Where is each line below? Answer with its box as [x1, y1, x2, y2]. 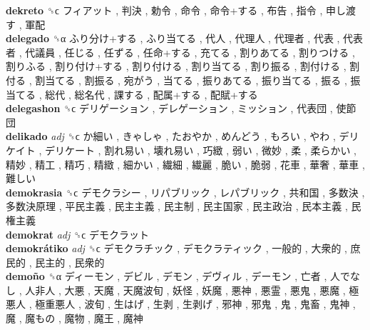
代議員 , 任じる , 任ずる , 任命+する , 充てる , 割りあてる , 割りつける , [25, 44, 355, 59]
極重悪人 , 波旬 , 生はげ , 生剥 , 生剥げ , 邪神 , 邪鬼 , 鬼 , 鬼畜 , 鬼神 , [35, 296, 356, 311]
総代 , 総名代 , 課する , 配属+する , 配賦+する [45, 86, 258, 101]
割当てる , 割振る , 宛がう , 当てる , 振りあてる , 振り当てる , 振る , [35, 72, 347, 87]
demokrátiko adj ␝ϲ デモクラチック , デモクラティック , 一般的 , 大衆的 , [6, 241, 347, 256]
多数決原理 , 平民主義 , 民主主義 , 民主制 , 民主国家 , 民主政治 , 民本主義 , [6, 199, 348, 214]
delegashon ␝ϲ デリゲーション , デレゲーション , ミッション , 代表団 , [6, 101, 333, 116]
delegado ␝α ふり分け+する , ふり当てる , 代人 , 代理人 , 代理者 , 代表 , [6, 31, 340, 46]
